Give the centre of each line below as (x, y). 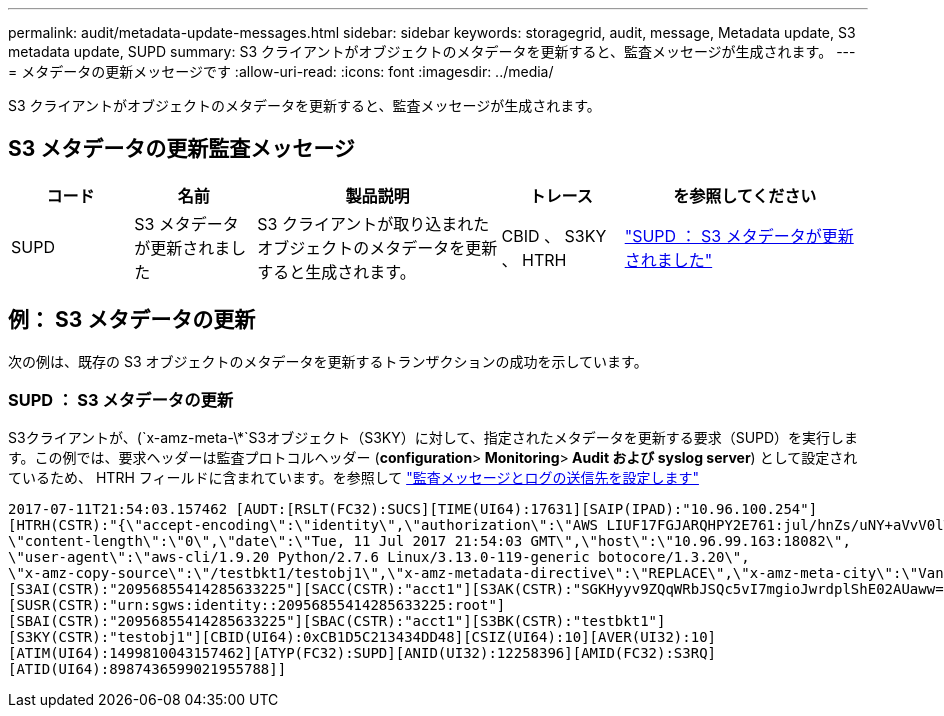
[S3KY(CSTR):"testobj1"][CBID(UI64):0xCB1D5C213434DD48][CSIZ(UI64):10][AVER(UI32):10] (362, 637)
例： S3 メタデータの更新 (132, 320)
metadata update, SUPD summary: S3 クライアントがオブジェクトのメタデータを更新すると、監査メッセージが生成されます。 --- (432, 51)
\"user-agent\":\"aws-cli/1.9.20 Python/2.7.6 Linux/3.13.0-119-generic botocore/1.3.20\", (379, 557)
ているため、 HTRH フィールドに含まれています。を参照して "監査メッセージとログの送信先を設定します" (353, 478)
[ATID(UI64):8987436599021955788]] (147, 669)
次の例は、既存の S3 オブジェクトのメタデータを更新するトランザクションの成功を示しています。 (328, 361)
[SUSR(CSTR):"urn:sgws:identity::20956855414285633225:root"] (257, 605)
